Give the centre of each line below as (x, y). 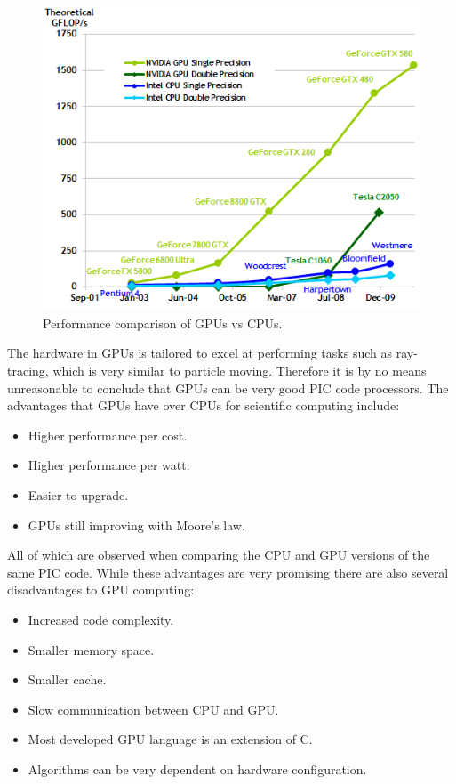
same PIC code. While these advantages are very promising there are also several (228, 572)
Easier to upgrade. (78, 494)
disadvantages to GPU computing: (101, 590)
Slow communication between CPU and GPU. (153, 709)
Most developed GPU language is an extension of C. (170, 739)
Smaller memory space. (91, 649)
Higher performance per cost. (108, 435)
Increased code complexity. (101, 619)
